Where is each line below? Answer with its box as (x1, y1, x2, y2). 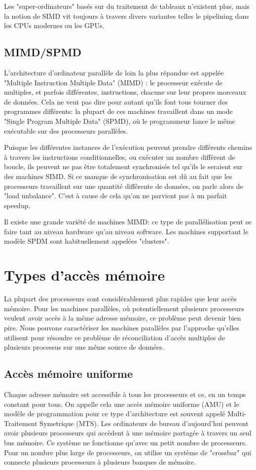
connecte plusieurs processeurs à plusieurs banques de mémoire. (4, 457, 196, 467)
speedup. (4, 200, 31, 210)
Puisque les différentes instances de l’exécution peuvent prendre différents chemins (4, 142, 252, 152)
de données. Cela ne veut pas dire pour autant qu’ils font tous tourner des (4, 96, 228, 107)
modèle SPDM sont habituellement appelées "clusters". (4, 236, 169, 246)
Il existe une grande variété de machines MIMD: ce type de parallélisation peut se (4, 217, 252, 227)
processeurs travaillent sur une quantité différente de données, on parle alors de (4, 181, 243, 191)
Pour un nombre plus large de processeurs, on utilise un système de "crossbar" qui (4, 447, 252, 457)
